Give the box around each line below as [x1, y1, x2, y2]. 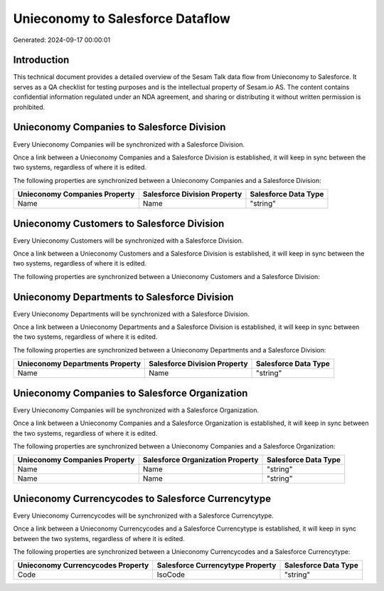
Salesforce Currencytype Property [156, 560, 277, 570]
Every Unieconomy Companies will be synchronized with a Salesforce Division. [13, 140, 245, 149]
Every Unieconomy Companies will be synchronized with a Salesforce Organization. [13, 406, 260, 414]
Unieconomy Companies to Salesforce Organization [13, 387, 248, 399]
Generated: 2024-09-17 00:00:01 [13, 36, 110, 44]
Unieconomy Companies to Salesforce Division [13, 121, 226, 133]
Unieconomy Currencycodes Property [17, 560, 149, 570]
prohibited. [13, 103, 46, 111]
